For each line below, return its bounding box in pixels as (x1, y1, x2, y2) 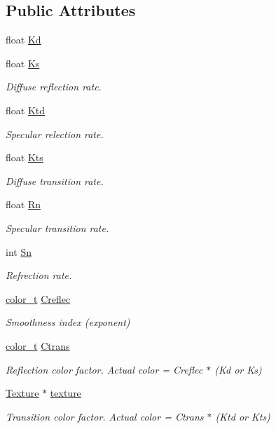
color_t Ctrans (6, 338, 70, 353)
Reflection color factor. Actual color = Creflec (6, 362, 203, 376)
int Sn (6, 244, 32, 259)
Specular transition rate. (6, 220, 109, 235)
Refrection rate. (6, 268, 72, 282)
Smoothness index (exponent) (6, 315, 130, 329)
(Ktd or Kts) (215, 409, 270, 423)
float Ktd (6, 102, 46, 117)
